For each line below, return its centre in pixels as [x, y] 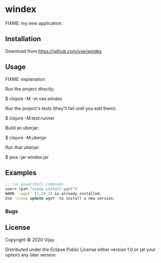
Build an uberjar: [22, 128]
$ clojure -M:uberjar [26, 137]
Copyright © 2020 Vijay [30, 239]
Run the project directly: [30, 89]
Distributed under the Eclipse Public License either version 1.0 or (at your [80, 249]
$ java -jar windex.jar [27, 157]
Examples [21, 173]
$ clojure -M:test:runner [30, 118]
